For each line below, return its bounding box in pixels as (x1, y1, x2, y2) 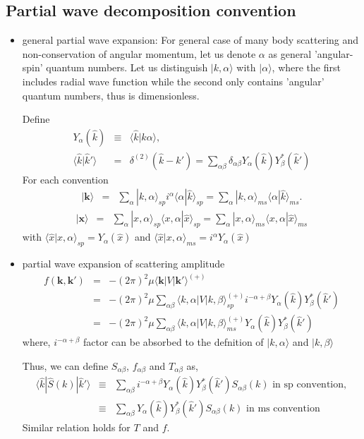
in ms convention (246, 403, 320, 414)
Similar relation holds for (22, 419, 131, 434)
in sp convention (272, 380, 344, 390)
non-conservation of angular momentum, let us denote (22, 46, 256, 61)
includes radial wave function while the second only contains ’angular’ (22, 73, 324, 88)
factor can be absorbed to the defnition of (83, 335, 264, 349)
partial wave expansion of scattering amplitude (22, 256, 225, 271)
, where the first (272, 60, 341, 75)
